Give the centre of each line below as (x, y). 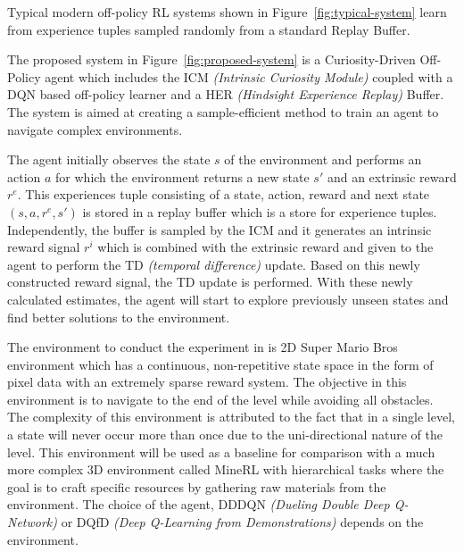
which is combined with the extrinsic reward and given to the (265, 247)
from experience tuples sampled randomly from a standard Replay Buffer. (209, 29)
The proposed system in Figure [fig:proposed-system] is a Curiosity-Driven (211, 59)
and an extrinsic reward (392, 176)
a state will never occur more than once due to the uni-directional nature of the (225, 435)
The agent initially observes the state (109, 159)
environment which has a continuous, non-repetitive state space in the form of (220, 364)
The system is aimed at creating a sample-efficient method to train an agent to (223, 111)
